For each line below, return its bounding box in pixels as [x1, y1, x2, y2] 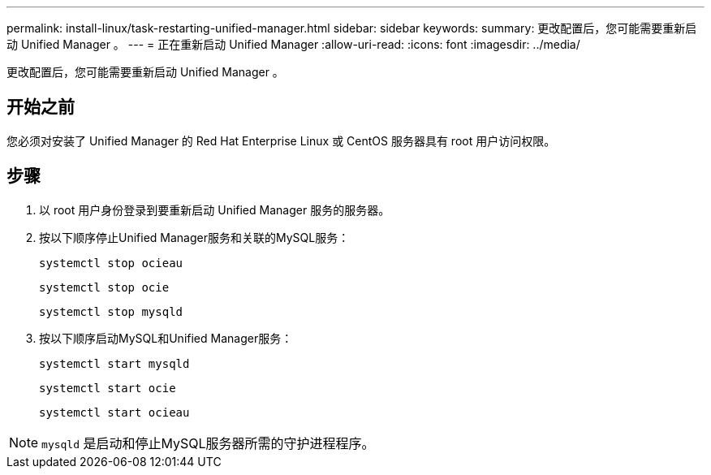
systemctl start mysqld [39, 356, 190, 370]
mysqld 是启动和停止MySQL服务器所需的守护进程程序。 [41, 434, 375, 451]
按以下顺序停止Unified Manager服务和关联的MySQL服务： [39, 230, 350, 244]
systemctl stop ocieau [39, 256, 183, 270]
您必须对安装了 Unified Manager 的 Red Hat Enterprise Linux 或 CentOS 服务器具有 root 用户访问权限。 [6, 133, 556, 148]
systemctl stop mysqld [39, 304, 183, 318]
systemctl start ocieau [39, 405, 190, 419]
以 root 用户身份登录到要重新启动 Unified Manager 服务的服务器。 [39, 202, 390, 217]
